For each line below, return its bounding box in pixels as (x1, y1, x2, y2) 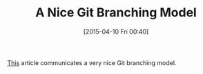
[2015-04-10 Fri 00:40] (83, 27, 149, 36)
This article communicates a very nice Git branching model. (7, 58, 177, 66)
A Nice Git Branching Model (35, 5, 197, 21)
